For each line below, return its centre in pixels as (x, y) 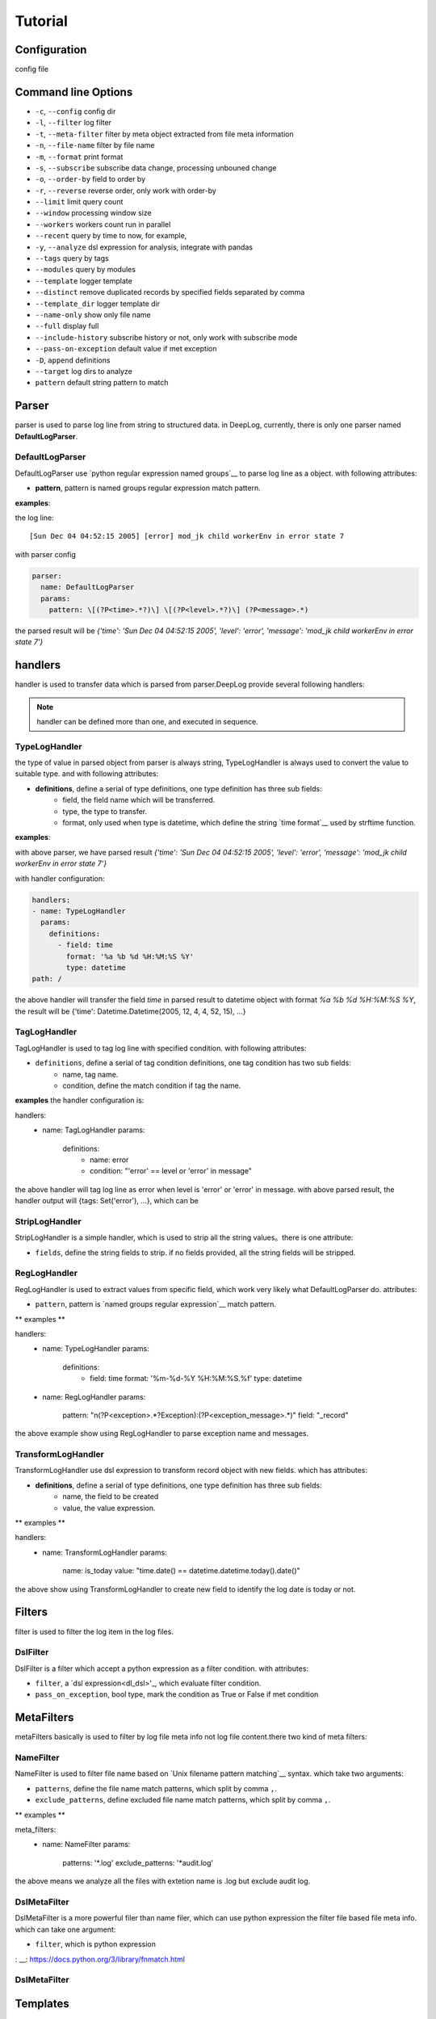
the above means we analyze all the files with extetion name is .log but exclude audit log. (163, 1881)
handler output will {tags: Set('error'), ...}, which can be (107, 1201)
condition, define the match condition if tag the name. (152, 1085)
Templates (42, 2003)
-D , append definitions (73, 360)
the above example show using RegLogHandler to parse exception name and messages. (162, 1433)
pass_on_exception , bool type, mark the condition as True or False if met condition (177, 1694)
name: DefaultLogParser (88, 587)
